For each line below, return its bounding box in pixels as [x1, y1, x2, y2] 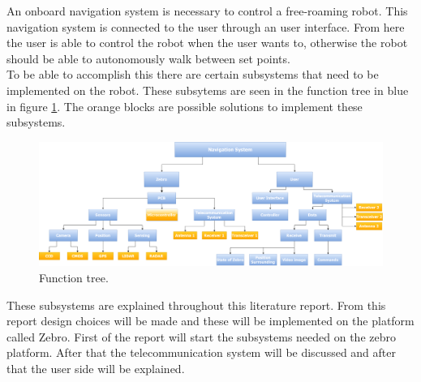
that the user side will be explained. [6, 359, 185, 376]
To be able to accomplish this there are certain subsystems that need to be [6, 66, 379, 83]
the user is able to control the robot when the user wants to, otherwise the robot [6, 34, 408, 51]
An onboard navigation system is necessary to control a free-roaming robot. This [6, 2, 408, 19]
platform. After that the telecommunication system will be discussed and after [6, 344, 396, 361]
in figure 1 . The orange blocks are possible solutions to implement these [6, 97, 363, 114]
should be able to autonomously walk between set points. [6, 49, 290, 67]
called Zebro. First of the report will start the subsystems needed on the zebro [6, 328, 396, 345]
